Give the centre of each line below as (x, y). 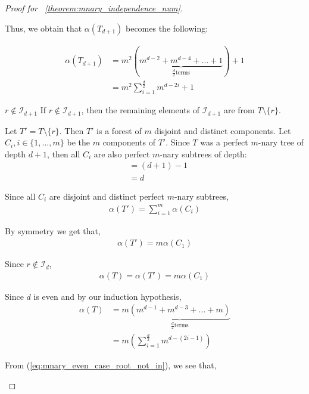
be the (79, 142)
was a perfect (224, 142)
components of (129, 142)
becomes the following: (167, 28)
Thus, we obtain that (43, 28)
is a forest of (119, 130)
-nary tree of (281, 142)
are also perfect (122, 153)
